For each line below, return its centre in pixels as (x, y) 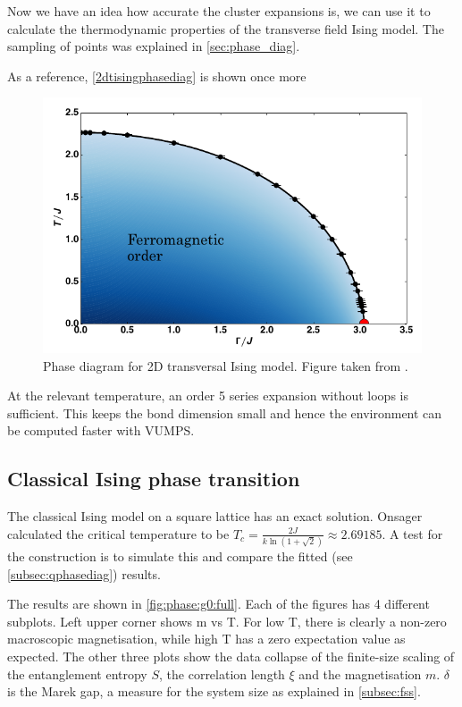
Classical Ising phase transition (154, 479)
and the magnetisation (360, 673)
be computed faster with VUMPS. (101, 430)
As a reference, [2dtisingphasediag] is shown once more (157, 76)
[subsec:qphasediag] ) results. (84, 573)
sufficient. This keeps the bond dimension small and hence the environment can (225, 412)
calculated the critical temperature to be (118, 533)
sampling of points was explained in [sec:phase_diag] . (154, 46)
